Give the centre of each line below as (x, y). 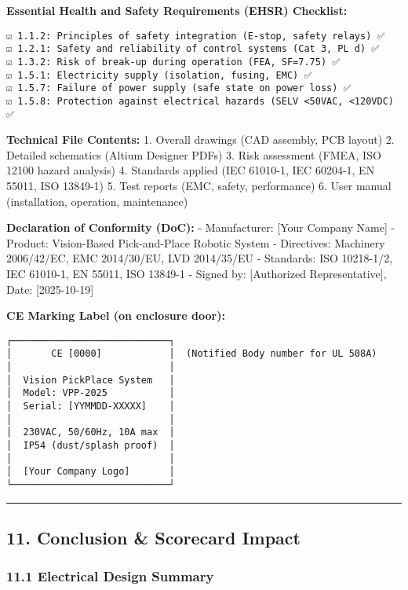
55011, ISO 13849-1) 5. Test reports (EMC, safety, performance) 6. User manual (199, 185)
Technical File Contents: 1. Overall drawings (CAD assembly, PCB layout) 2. (200, 139)
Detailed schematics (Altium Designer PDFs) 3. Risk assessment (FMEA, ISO (194, 154)
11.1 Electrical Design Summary (110, 576)
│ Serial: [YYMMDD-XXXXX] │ (91, 406)
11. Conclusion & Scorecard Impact (153, 537)
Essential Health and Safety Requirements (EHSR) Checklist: (177, 10)
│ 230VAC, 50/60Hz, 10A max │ (91, 432)
